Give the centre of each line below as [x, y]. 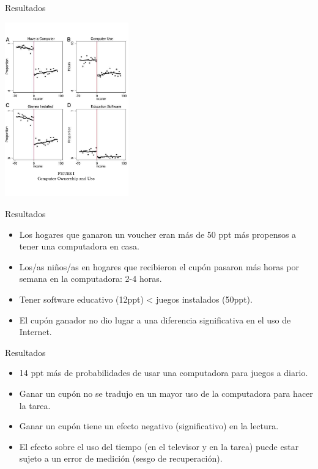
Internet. [35, 332]
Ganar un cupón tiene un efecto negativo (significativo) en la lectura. [149, 426]
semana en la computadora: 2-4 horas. [91, 279]
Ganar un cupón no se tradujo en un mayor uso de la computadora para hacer [166, 393]
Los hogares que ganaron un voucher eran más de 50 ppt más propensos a [158, 234]
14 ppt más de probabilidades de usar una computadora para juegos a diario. [164, 373]
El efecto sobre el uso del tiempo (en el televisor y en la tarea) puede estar [159, 446]
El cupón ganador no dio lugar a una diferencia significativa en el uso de [155, 319]
